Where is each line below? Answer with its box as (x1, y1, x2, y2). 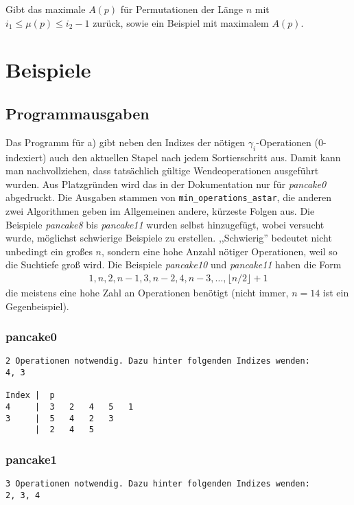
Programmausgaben (5, 102, 150, 124)
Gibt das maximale (5, 2, 86, 16)
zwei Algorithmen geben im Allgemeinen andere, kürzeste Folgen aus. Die (5, 204, 315, 218)
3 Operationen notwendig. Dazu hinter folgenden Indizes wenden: (5, 479, 310, 489)
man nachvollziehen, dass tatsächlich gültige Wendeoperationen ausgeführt (5, 163, 319, 178)
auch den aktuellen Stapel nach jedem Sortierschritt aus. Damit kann (49, 150, 341, 164)
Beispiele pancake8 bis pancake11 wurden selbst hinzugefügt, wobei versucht (5, 217, 324, 231)
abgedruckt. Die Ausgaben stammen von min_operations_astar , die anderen (5, 190, 331, 204)
